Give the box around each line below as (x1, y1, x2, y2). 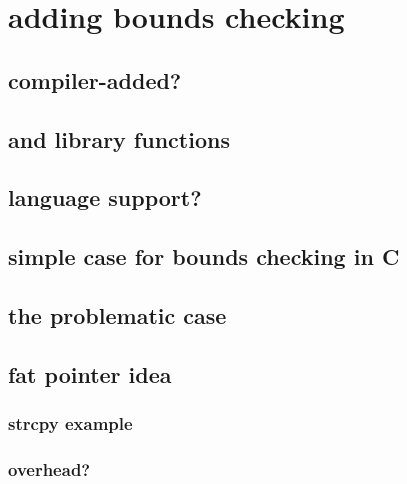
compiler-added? (8, 64, 182, 95)
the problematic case (8, 299, 227, 330)
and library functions (8, 123, 230, 154)
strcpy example (8, 410, 133, 435)
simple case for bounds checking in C (8, 241, 400, 272)
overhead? (8, 456, 91, 481)
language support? (8, 182, 202, 213)
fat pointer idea (8, 358, 172, 389)
